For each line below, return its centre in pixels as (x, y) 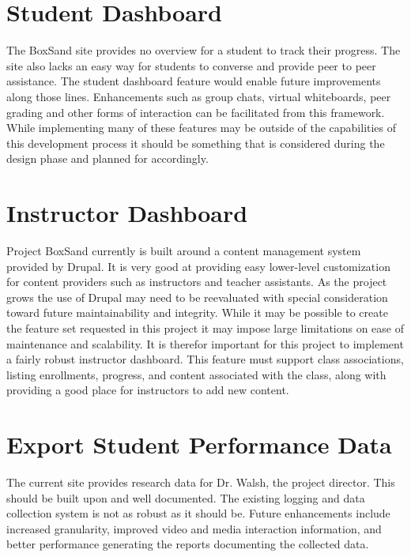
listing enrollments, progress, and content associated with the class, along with (196, 374)
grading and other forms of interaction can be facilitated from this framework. (196, 112)
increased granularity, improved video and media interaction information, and (194, 528)
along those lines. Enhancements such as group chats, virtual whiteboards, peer (199, 96)
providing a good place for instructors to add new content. (148, 390)
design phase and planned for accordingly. (107, 158)
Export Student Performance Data (199, 444)
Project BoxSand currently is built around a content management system (184, 250)
